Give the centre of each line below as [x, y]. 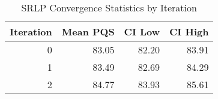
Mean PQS [88, 31]
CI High [189, 31]
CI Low [142, 31]
